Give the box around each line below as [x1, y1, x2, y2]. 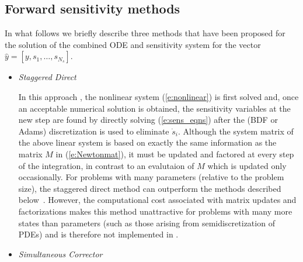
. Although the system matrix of [177, 125, 294, 137]
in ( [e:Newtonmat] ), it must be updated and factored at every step [55, 147, 294, 160]
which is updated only [207, 159, 287, 171]
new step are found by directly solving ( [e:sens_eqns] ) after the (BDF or [18, 113, 278, 126]
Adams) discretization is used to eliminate [18, 125, 169, 137]
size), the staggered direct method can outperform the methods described [18, 182, 281, 194]
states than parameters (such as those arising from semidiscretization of [18, 216, 275, 229]
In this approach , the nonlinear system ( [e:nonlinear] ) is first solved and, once [18, 90, 299, 102]
